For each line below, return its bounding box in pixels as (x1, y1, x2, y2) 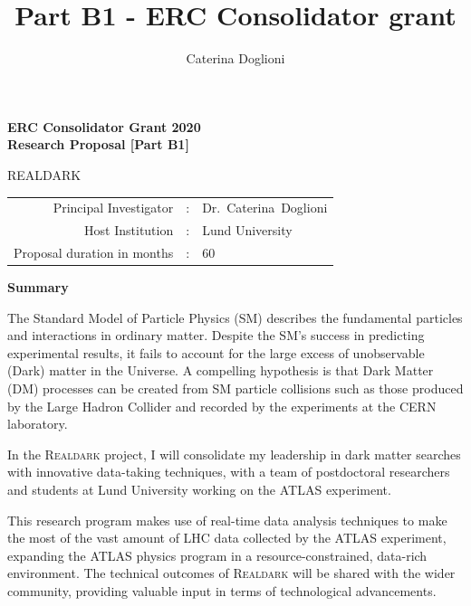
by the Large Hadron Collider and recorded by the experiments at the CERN (7, 396, 437, 415)
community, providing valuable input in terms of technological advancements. (7, 581, 437, 600)
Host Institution (84, 221, 174, 240)
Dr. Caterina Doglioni (202, 198, 328, 217)
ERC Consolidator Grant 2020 (7, 117, 201, 136)
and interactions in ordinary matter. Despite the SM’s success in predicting (7, 326, 425, 345)
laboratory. (7, 414, 68, 433)
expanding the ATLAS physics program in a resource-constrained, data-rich (7, 545, 428, 564)
